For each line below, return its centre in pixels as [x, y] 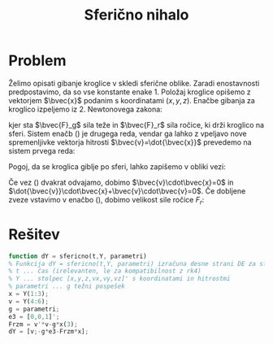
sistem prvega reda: [42, 150]
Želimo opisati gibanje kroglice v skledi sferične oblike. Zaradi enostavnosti [134, 83]
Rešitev [34, 234]
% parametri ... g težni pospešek [67, 286]
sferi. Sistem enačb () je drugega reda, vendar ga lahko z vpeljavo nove [128, 133]
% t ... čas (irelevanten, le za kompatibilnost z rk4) [105, 271]
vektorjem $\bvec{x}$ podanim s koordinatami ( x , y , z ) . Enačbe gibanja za [132, 100]
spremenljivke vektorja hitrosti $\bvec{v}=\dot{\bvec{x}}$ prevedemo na [130, 142]
